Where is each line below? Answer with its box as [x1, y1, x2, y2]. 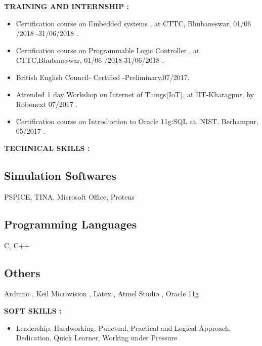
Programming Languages [4, 216, 137, 232]
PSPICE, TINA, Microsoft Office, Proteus [4, 191, 135, 202]
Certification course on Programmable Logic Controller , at [16, 45, 200, 55]
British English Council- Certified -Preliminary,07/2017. [16, 71, 190, 82]
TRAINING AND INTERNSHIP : [4, 1, 129, 11]
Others [4, 264, 40, 280]
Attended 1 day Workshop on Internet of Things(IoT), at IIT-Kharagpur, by [16, 89, 254, 99]
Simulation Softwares [4, 167, 116, 183]
